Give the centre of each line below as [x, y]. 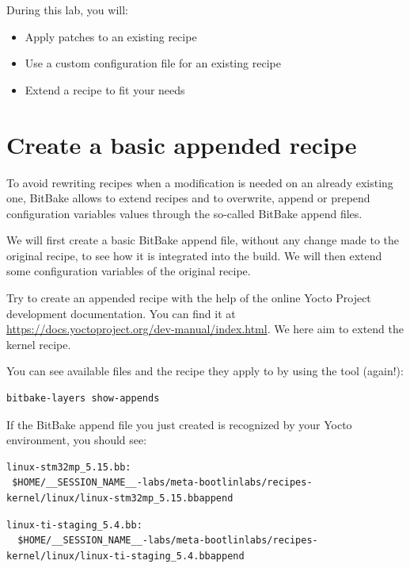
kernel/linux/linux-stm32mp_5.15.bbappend [120, 498]
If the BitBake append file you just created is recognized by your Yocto [179, 424]
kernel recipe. [39, 344]
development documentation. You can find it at [121, 313]
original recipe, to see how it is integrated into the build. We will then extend [194, 255]
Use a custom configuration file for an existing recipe [153, 63]
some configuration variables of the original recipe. [129, 271]
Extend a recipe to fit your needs [105, 89]
